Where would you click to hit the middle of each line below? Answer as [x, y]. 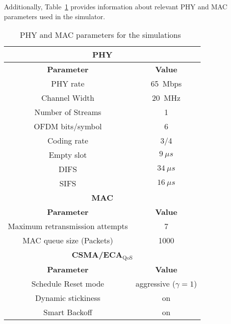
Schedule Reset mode [68, 284]
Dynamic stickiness [68, 298]
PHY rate [68, 84]
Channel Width [68, 98]
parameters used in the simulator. [55, 16]
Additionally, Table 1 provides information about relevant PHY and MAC [116, 6]
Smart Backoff [68, 312]
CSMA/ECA [97, 255]
